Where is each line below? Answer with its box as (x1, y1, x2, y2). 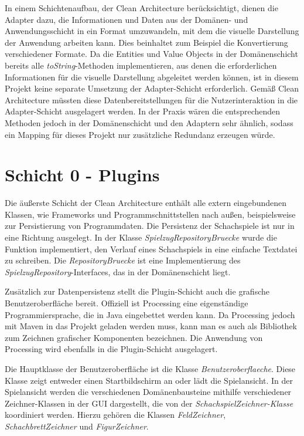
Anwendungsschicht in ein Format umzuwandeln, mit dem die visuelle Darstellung (5, 25, 299, 37)
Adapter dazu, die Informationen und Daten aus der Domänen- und (5, 13, 248, 25)
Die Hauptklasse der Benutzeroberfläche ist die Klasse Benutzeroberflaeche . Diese (5, 362, 296, 374)
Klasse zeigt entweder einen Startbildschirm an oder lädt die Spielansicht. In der (5, 374, 293, 386)
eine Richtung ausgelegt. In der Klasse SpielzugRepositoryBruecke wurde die (5, 231, 277, 244)
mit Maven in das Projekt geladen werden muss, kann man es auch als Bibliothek (5, 320, 297, 332)
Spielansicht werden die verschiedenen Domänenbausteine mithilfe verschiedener (5, 386, 292, 398)
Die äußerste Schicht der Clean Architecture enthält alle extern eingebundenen (5, 197, 287, 209)
